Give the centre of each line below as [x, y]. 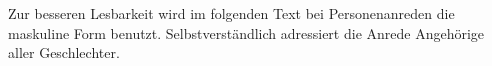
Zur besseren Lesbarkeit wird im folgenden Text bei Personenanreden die [231, 13]
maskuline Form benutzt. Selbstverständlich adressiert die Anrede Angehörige [246, 32]
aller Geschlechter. [64, 52]
